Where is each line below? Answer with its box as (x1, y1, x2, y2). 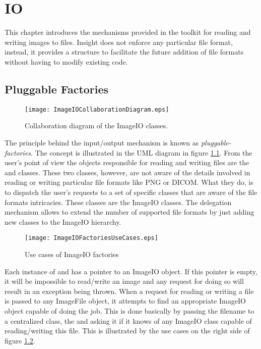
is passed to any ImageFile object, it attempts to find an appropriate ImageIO (5, 295, 246, 306)
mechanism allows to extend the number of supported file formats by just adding (5, 207, 254, 217)
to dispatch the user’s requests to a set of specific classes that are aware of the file (5, 186, 257, 197)
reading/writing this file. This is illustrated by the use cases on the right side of (5, 325, 250, 336)
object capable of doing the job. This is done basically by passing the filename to (5, 305, 254, 316)
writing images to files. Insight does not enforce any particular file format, (5, 36, 233, 47)
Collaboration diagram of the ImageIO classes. (25, 120, 168, 131)
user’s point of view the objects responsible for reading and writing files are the (5, 157, 249, 168)
